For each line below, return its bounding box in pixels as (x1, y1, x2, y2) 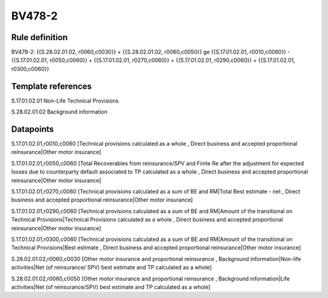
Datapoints (11, 124, 54, 134)
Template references (11, 81, 92, 91)
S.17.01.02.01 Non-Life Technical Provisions (11, 97, 119, 104)
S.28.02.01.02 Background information (11, 108, 108, 115)
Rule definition (11, 32, 68, 42)
